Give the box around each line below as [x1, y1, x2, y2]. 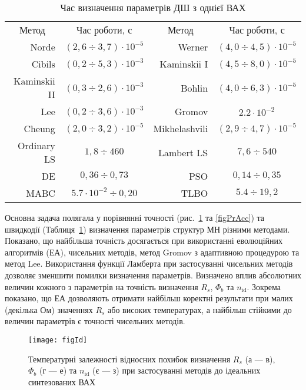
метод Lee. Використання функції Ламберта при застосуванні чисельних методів [5, 257, 293, 270]
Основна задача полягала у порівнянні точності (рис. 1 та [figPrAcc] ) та [5, 211, 265, 223]
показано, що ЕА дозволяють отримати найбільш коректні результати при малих [5, 292, 293, 304]
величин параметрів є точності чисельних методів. [5, 315, 185, 327]
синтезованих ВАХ [28, 375, 96, 388]
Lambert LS [158, 145, 208, 159]
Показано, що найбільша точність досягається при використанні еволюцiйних [5, 234, 283, 247]
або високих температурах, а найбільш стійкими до [108, 303, 292, 315]
